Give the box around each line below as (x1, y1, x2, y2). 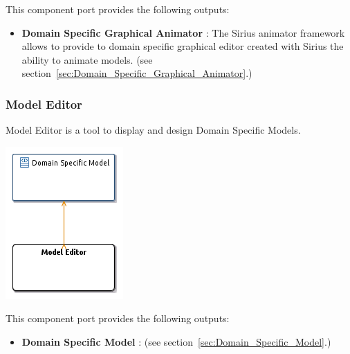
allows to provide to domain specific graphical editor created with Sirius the (21, 39, 344, 53)
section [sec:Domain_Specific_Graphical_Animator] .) (21, 66, 252, 80)
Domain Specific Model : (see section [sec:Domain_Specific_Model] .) (21, 334, 331, 348)
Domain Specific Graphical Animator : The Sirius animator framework (21, 25, 345, 39)
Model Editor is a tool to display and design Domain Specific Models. (6, 123, 301, 137)
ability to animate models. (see (21, 52, 153, 67)
